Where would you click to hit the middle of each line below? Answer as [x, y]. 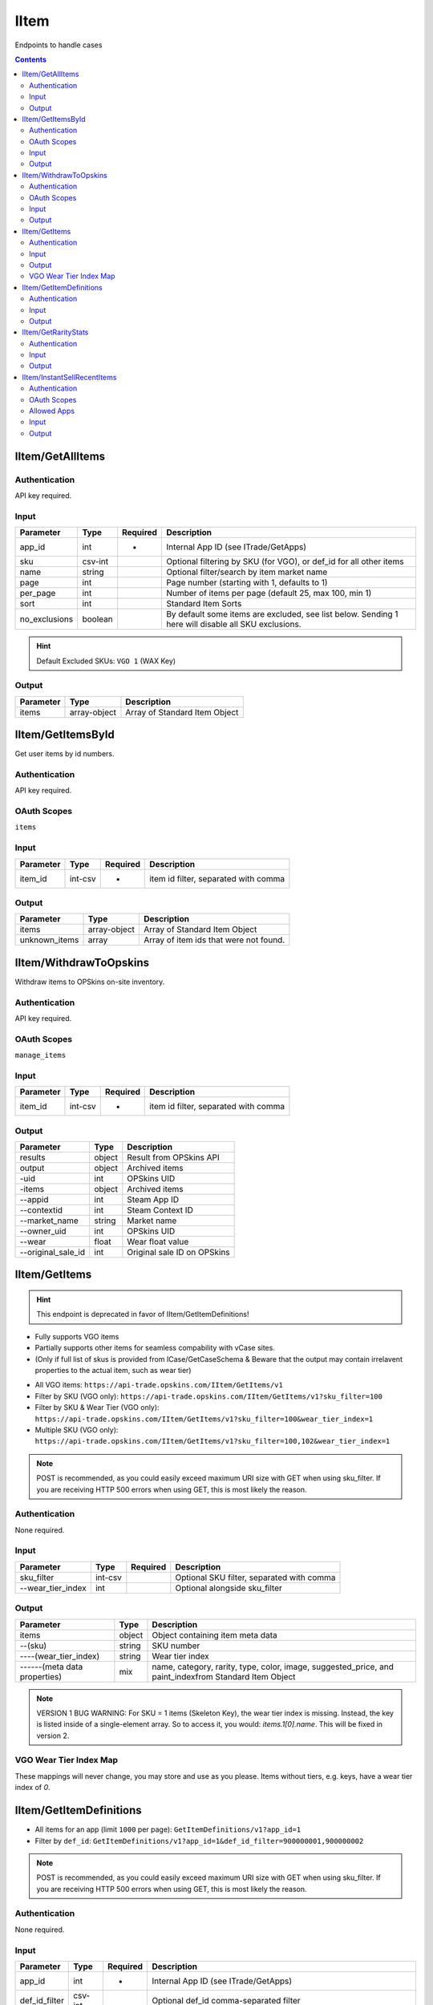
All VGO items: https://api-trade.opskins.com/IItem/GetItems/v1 [159, 1385]
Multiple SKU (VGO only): [77, 1430]
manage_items [40, 1055]
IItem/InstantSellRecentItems [69, 377]
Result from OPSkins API [173, 1157]
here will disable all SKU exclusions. [233, 624]
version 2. [53, 1736]
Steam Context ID [160, 1210]
